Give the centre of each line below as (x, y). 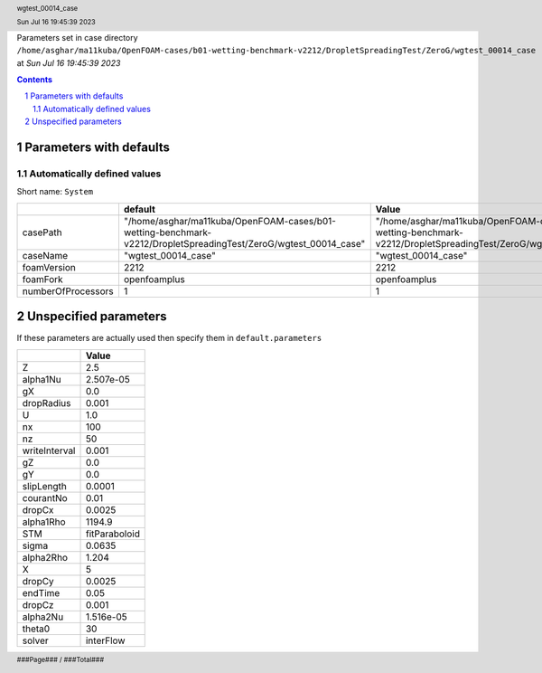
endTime (41, 592)
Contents (35, 80)
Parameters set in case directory (78, 37)
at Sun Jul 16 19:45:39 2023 (69, 62)
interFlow (105, 640)
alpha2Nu (43, 617)
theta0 (36, 629)
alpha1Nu (42, 379)
